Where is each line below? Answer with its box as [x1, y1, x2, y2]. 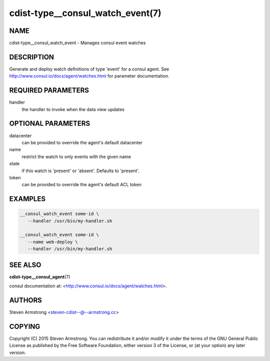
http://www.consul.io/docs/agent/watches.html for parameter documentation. [9, 73, 169, 79]
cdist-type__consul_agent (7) [9, 273, 70, 280]
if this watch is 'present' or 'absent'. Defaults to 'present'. [21, 168, 139, 174]
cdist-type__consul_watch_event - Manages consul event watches [9, 40, 146, 46]
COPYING [9, 322, 40, 330]
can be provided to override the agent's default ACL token [21, 182, 142, 188]
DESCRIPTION [9, 53, 54, 61]
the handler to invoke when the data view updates [21, 106, 125, 112]
